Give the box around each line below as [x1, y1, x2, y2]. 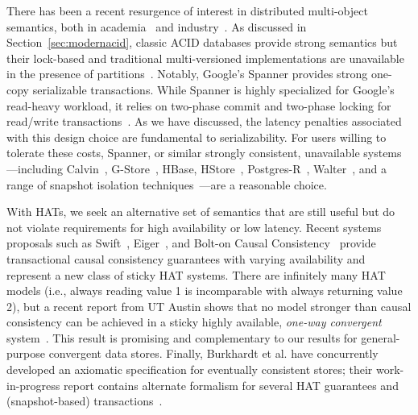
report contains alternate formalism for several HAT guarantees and [64, 376, 399, 393]
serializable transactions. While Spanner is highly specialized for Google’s [32, 81, 395, 98]
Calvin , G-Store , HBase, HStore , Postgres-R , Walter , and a [66, 160, 387, 176]
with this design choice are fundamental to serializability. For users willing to [6, 128, 387, 145]
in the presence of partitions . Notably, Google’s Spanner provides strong [6, 65, 368, 82]
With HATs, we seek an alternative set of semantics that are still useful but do [6, 203, 395, 220]
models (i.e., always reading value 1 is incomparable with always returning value [6, 282, 403, 299]
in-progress [6, 376, 60, 393]
